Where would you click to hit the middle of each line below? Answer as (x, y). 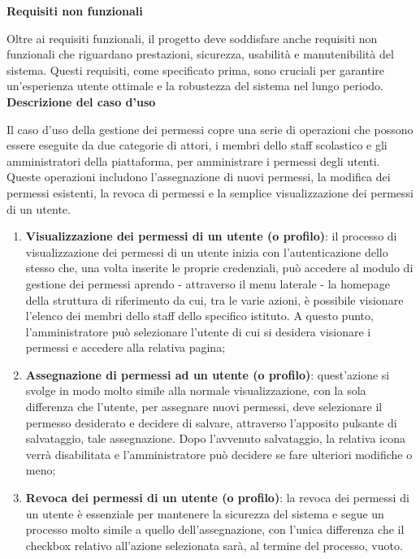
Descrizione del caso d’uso (81, 101)
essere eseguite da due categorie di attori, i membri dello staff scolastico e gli (197, 145)
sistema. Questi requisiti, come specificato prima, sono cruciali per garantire (196, 69)
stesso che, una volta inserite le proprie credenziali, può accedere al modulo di (219, 268)
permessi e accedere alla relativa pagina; (126, 347)
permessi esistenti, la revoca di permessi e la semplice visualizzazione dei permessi (210, 192)
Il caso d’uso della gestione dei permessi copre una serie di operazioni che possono (210, 129)
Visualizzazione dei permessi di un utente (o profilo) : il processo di (211, 236)
